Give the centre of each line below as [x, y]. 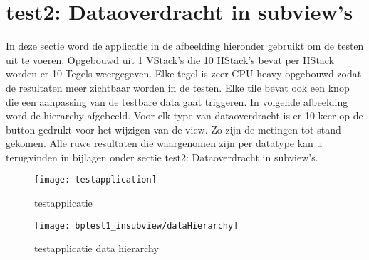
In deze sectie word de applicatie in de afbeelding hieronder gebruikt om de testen [185, 46]
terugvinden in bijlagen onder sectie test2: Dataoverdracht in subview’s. [162, 157]
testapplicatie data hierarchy [97, 248]
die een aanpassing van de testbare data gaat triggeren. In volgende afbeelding [177, 101]
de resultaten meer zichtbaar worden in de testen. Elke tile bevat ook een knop [178, 87]
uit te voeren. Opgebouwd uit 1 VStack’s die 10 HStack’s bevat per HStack [170, 59]
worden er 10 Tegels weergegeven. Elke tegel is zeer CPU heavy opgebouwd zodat [184, 74]
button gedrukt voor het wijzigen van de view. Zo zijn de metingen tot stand [173, 129]
